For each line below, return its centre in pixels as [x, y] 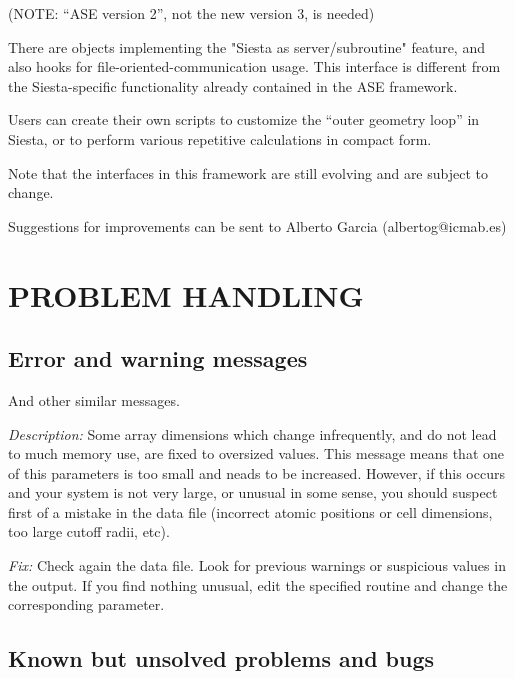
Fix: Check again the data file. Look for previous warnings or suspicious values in [257, 565]
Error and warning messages [158, 358]
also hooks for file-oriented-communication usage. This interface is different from [254, 66]
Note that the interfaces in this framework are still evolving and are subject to [248, 172]
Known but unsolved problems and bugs [221, 658]
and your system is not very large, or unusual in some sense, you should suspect [253, 492]
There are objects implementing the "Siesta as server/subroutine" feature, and [246, 46]
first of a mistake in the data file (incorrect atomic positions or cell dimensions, [250, 511]
